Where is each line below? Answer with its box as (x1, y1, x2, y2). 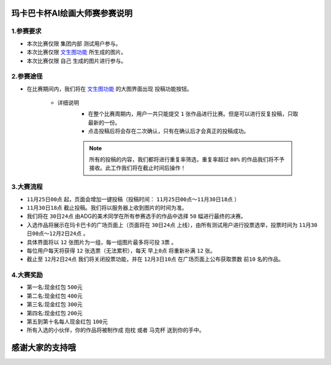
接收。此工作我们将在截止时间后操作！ (89, 164, 186, 172)
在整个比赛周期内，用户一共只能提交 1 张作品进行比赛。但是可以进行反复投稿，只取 (88, 110, 299, 118)
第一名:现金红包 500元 (26, 283, 83, 291)
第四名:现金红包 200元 (26, 309, 83, 317)
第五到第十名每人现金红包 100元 (26, 318, 108, 325)
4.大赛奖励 (11, 271, 43, 279)
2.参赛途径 (11, 72, 43, 81)
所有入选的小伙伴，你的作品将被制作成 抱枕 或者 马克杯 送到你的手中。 (26, 326, 205, 334)
